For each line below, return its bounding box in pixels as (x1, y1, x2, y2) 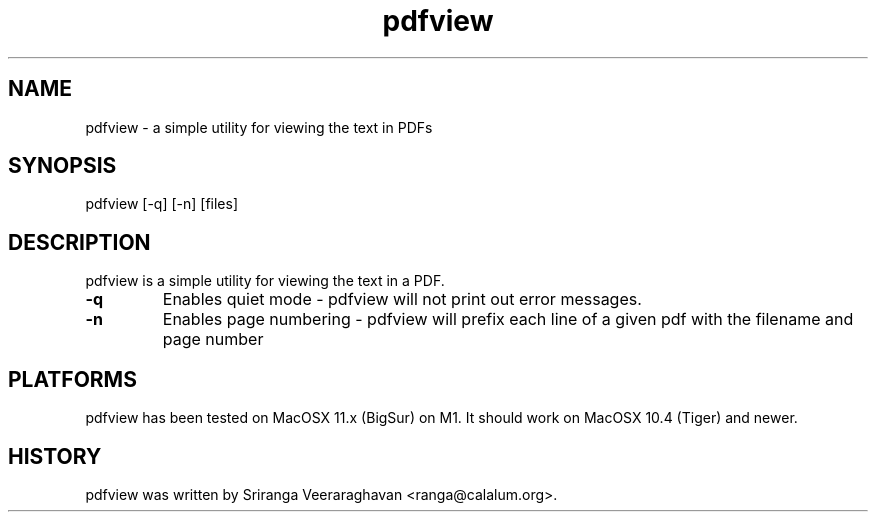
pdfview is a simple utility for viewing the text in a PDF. (85, 272, 445, 290)
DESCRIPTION (8, 229, 151, 255)
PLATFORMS (8, 366, 137, 392)
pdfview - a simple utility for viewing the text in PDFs (85, 118, 433, 136)
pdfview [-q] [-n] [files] (85, 195, 239, 213)
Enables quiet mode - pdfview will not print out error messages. (162, 289, 642, 310)
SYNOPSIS (8, 153, 117, 179)
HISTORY (8, 443, 102, 469)
